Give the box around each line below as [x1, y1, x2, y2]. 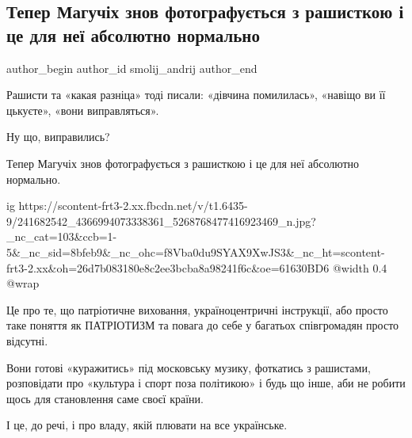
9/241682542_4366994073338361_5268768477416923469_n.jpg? [6, 212, 316, 229]
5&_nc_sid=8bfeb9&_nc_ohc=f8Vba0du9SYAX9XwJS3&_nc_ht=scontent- [6, 243, 385, 260]
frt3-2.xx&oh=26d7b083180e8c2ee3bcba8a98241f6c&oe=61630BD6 [6, 259, 330, 276]
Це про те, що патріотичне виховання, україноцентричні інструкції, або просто [6, 301, 388, 318]
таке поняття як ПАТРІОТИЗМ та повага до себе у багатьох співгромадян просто [6, 317, 399, 333]
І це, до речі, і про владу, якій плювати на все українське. [6, 417, 288, 433]
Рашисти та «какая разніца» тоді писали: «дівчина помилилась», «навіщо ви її [6, 86, 386, 103]
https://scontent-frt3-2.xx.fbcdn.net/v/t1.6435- [18, 197, 248, 214]
